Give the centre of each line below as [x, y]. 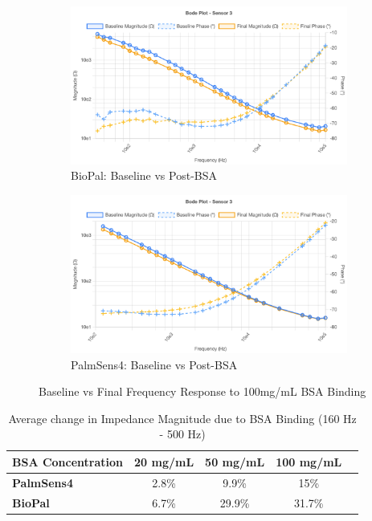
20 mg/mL [164, 461]
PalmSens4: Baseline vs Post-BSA [154, 364]
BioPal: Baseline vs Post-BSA [144, 175]
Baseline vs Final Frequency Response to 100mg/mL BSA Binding [202, 391]
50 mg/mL [235, 461]
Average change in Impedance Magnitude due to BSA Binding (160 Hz [182, 418]
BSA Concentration [68, 461]
